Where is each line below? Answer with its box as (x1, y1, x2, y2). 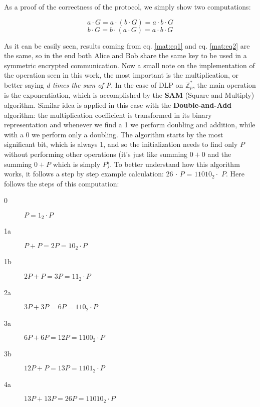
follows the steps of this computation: (4, 178, 119, 188)
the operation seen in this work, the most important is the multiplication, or (4, 70, 238, 80)
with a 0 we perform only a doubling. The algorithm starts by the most (4, 129, 223, 139)
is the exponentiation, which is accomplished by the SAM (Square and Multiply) (4, 90, 254, 100)
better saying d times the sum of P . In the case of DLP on (4, 79, 183, 90)
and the (207, 148, 231, 159)
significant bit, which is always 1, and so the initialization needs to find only (4, 139, 238, 149)
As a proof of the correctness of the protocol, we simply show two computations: (4, 2, 251, 12)
